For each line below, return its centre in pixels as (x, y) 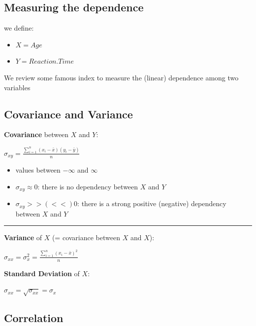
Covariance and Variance (68, 114)
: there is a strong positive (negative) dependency (152, 203)
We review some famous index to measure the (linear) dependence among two (121, 77)
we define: (19, 28)
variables (17, 87)
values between (38, 170)
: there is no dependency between (88, 186)
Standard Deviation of (42, 273)
